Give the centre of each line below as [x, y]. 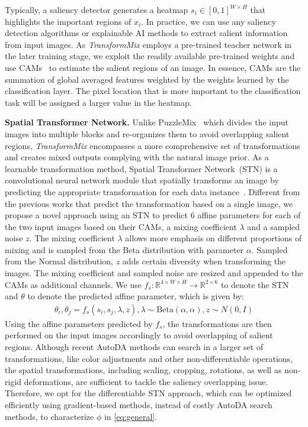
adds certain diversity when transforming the [204, 261]
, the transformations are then [217, 323]
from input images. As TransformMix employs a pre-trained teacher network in [148, 44]
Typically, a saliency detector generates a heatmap [97, 9]
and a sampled [274, 226]
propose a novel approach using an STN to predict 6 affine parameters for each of [153, 215]
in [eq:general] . [131, 416]
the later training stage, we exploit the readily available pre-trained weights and [150, 56]
